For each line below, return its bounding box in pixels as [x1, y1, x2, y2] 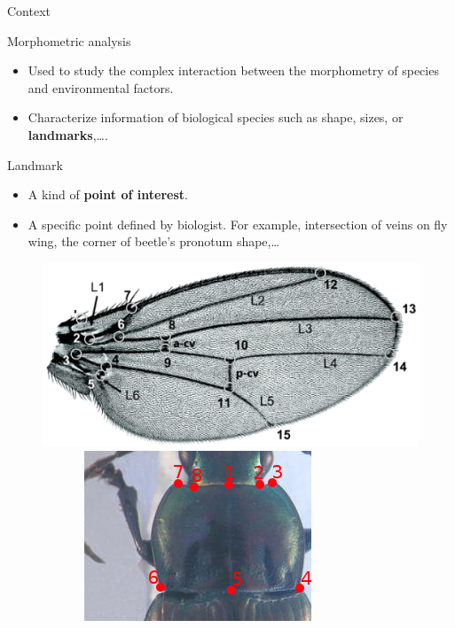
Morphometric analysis [7, 31, 131, 50]
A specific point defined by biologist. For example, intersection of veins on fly [27, 214, 448, 233]
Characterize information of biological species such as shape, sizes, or [27, 108, 404, 127]
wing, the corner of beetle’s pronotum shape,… [27, 232, 279, 251]
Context [7, 2, 51, 19]
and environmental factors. [27, 78, 174, 97]
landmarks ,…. [27, 125, 108, 143]
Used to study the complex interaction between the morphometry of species [27, 61, 439, 80]
